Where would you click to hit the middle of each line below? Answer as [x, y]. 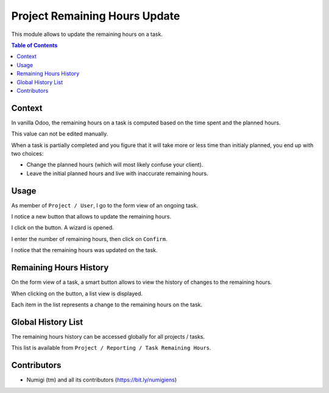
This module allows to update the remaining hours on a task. [87, 34]
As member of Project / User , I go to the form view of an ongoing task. [104, 205]
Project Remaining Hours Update [96, 16]
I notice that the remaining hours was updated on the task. [84, 250]
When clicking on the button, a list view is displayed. [77, 294]
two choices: [27, 153]
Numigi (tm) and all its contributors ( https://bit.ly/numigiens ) [102, 380]
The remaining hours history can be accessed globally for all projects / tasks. [108, 336]
